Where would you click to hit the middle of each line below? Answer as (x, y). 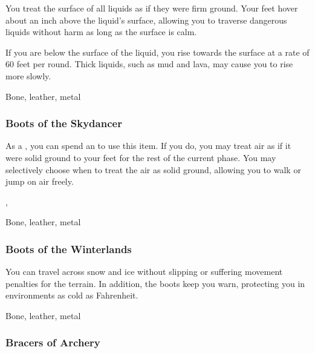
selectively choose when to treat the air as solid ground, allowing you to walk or (153, 169)
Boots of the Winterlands (69, 249)
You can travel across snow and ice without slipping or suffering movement (144, 272)
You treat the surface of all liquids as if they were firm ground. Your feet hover (152, 8)
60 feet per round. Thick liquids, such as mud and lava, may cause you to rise (149, 64)
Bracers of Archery (53, 342)
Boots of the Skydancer (64, 123)
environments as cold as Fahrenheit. (72, 295)
